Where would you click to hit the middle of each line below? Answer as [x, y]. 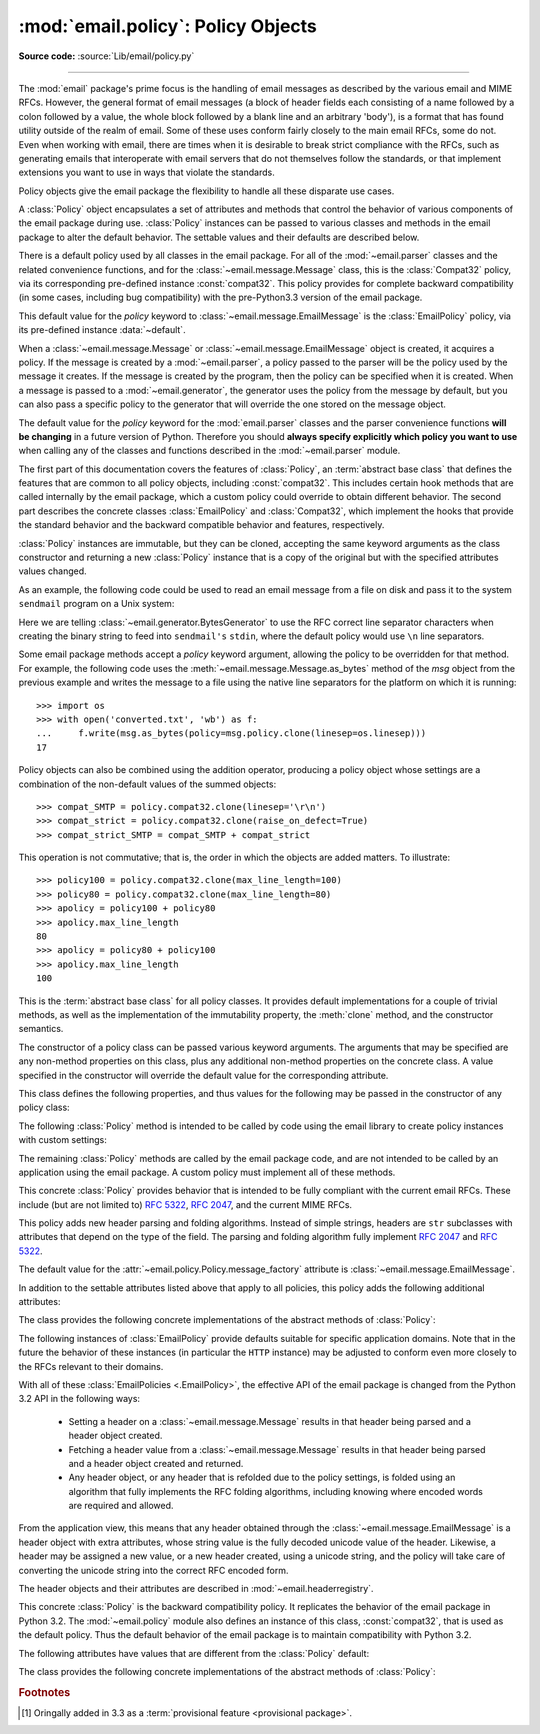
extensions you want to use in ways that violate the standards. [146, 172]
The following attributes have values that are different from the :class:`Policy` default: [194, 1653]
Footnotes [44, 1692]
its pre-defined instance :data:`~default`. [102, 330]
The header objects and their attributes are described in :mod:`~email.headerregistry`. [196, 1589]
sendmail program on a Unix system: [96, 604]
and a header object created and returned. [156, 1463]
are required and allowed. [121, 1506]
